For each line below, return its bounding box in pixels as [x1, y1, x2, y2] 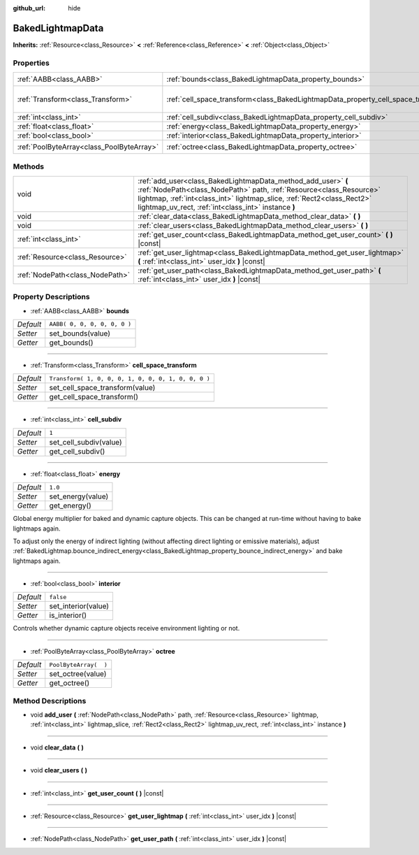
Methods [13, 161, 45, 171]
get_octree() [49, 678, 90, 688]
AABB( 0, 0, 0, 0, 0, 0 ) [49, 320, 132, 328]
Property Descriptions [13, 292, 90, 302]
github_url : [13, 4, 45, 12]
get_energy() [49, 501, 92, 510]
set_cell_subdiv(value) [49, 437, 122, 447]
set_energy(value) [49, 491, 109, 501]
